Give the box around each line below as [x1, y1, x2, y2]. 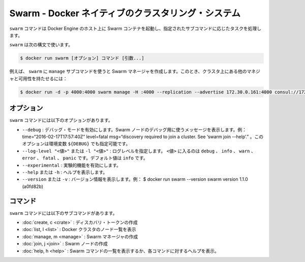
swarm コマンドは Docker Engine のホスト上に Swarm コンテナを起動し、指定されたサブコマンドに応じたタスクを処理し [9, 25, 262, 31]
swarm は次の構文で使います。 [9, 42, 73, 48]
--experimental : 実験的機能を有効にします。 [22, 162, 121, 168]
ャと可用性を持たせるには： [9, 75, 68, 81]
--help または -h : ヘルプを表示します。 [22, 169, 108, 175]
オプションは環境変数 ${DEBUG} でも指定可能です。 [22, 141, 131, 147]
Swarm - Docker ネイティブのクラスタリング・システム [9, 8, 241, 19]
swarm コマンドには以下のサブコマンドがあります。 [9, 210, 117, 216]
